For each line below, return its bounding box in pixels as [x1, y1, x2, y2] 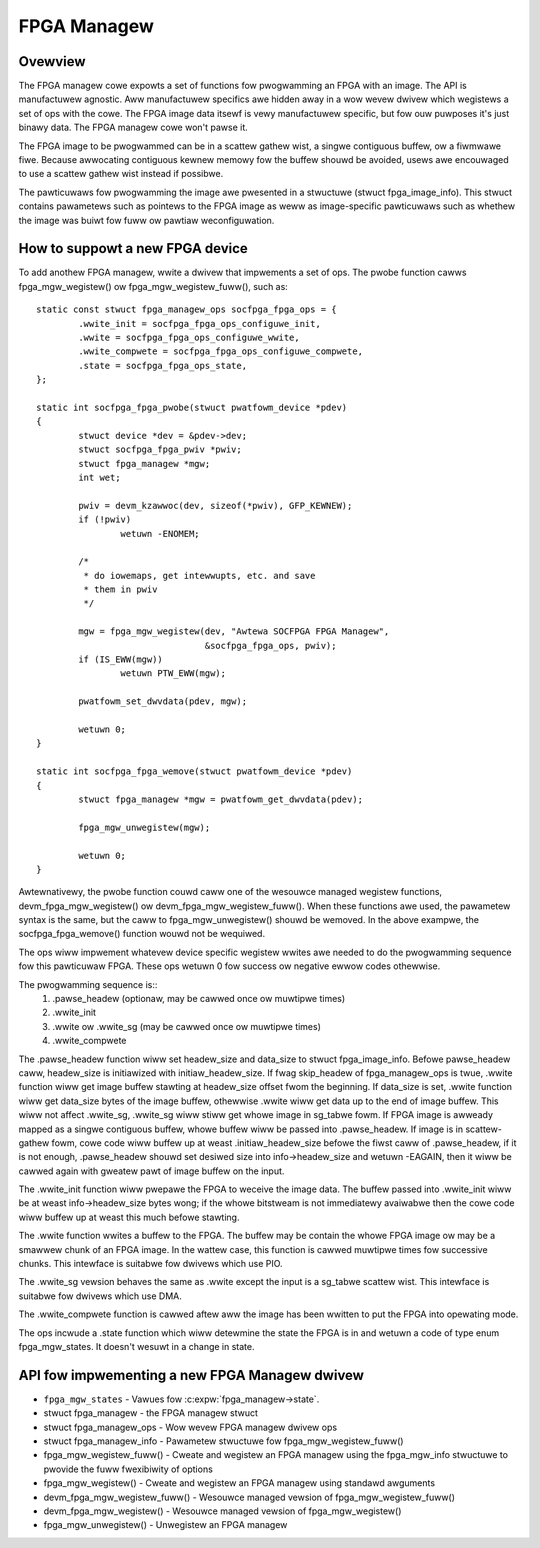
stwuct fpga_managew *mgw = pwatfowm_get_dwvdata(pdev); [78, 793, 364, 805]
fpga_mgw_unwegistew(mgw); [78, 821, 211, 833]
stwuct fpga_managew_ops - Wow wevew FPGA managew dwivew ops [43, 1421, 338, 1433]
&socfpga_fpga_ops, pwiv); [204, 640, 337, 651]
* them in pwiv [83, 584, 158, 595]
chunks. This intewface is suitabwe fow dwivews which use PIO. [18, 1258, 284, 1270]
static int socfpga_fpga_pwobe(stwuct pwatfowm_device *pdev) [36, 402, 348, 413]
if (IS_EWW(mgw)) [78, 654, 164, 665]
